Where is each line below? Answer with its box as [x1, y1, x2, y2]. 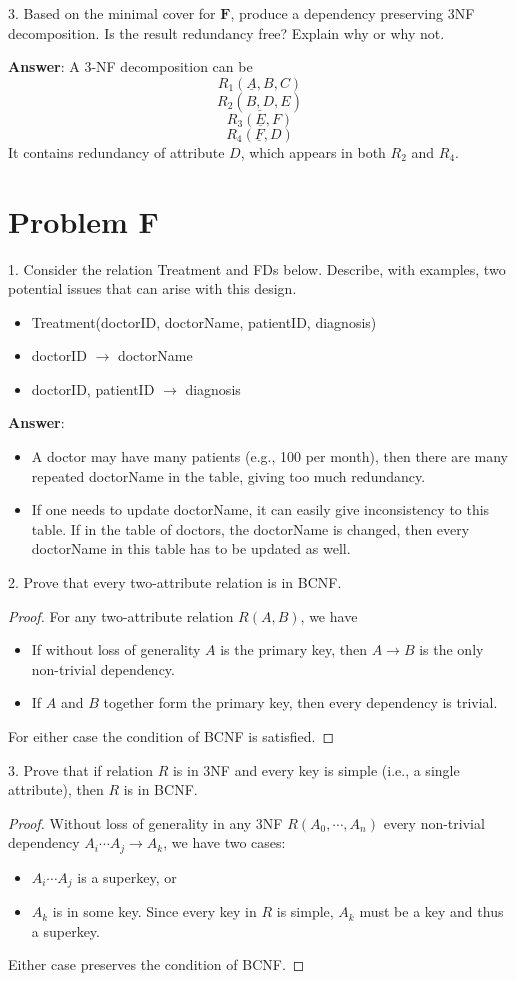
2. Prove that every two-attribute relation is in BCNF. [8, 572, 342, 593]
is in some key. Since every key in [52, 901, 257, 922]
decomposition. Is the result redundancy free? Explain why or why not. [8, 22, 445, 43]
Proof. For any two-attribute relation [8, 605, 234, 626]
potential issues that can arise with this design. [8, 278, 297, 299]
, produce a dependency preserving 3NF [230, 3, 475, 23]
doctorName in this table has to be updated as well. [31, 538, 351, 559]
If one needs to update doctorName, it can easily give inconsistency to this [31, 499, 490, 520]
